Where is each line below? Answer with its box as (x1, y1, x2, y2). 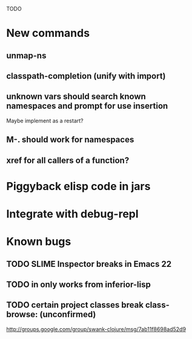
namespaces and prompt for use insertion (6, 101, 168, 111)
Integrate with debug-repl (6, 207, 139, 220)
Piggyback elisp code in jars (6, 179, 151, 193)
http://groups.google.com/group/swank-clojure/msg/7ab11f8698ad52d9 (6, 325, 187, 332)
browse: (6, 309, 38, 320)
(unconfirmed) (39, 309, 96, 320)
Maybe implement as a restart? (6, 117, 84, 124)
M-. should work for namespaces (6, 134, 134, 145)
